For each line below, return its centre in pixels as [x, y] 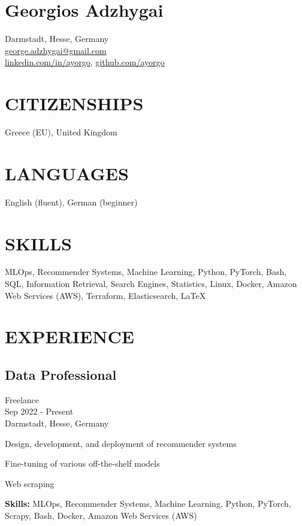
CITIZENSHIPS [74, 103]
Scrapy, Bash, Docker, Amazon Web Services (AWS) [101, 515]
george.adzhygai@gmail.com [56, 50]
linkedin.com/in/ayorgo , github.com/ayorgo [85, 62]
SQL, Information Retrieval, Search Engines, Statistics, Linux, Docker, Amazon [151, 284]
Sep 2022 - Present [39, 411]
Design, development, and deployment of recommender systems [121, 443]
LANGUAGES [67, 173]
